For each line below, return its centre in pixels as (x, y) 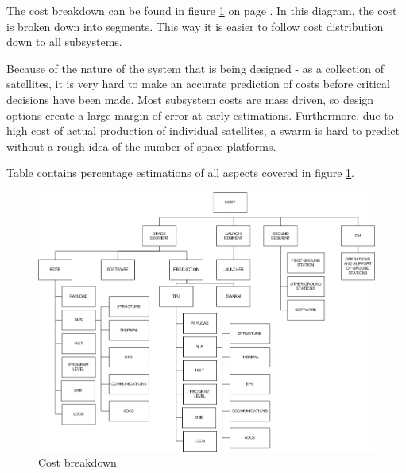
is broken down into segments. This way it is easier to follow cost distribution (195, 26)
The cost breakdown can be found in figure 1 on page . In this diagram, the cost (202, 10)
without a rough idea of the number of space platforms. (141, 146)
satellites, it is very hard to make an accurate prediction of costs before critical (198, 84)
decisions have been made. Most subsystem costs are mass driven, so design (190, 99)
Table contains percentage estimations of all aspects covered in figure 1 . (180, 173)
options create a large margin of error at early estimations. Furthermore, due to (200, 115)
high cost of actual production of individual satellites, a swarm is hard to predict (203, 131)
